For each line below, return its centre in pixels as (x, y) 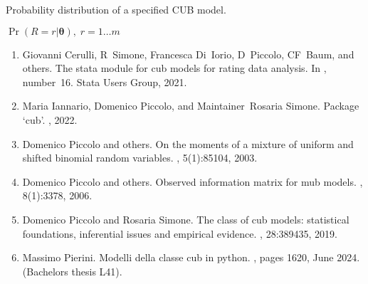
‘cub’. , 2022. (50, 119)
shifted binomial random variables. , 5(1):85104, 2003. (140, 158)
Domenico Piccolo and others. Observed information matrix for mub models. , (193, 181)
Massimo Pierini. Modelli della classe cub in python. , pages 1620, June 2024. (191, 257)
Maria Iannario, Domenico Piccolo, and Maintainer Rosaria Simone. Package (191, 106)
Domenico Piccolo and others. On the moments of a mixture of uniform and (188, 143)
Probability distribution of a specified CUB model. (116, 9)
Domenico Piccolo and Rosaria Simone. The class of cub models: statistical (186, 219)
